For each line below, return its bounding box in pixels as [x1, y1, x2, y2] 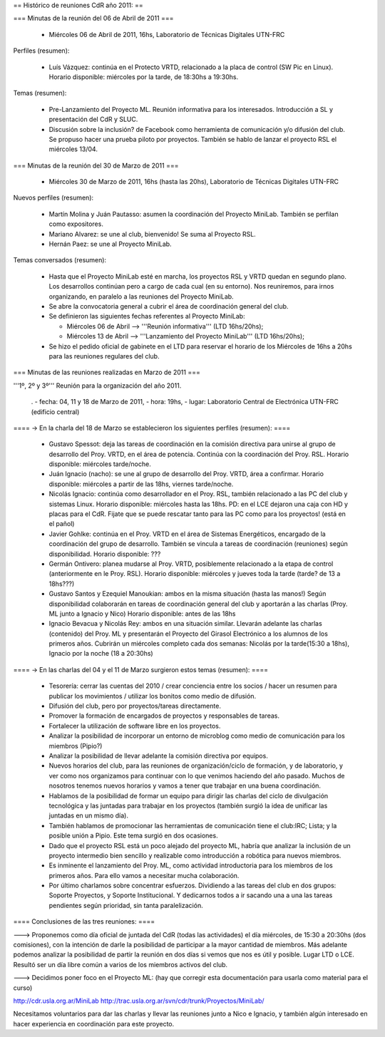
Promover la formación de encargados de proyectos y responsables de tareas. [48, 711, 280, 720]
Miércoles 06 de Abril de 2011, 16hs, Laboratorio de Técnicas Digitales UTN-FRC [48, 30, 285, 38]
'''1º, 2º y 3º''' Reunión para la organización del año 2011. [13, 381, 182, 390]
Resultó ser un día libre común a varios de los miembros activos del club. [13, 960, 228, 969]
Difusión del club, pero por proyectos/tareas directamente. [48, 702, 221, 711]
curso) [13, 984, 33, 992]
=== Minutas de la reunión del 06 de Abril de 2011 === [13, 14, 174, 23]
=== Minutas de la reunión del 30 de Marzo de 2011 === [13, 161, 179, 170]
